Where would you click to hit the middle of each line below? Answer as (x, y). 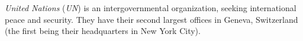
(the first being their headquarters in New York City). (103, 31)
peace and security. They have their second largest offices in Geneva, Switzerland (151, 19)
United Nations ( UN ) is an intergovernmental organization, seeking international (151, 8)
